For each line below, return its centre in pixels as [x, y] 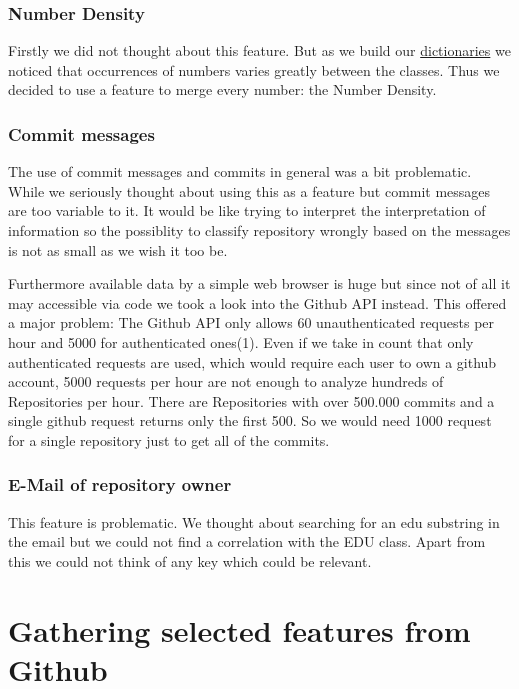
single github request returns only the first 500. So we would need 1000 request [250, 420]
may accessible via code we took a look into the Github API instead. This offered [257, 302]
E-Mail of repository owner [120, 484]
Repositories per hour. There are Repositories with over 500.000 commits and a [251, 400]
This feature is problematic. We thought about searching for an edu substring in [254, 521]
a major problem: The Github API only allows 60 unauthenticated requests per [251, 322]
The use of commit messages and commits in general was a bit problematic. [240, 171]
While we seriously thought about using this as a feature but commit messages [249, 190]
